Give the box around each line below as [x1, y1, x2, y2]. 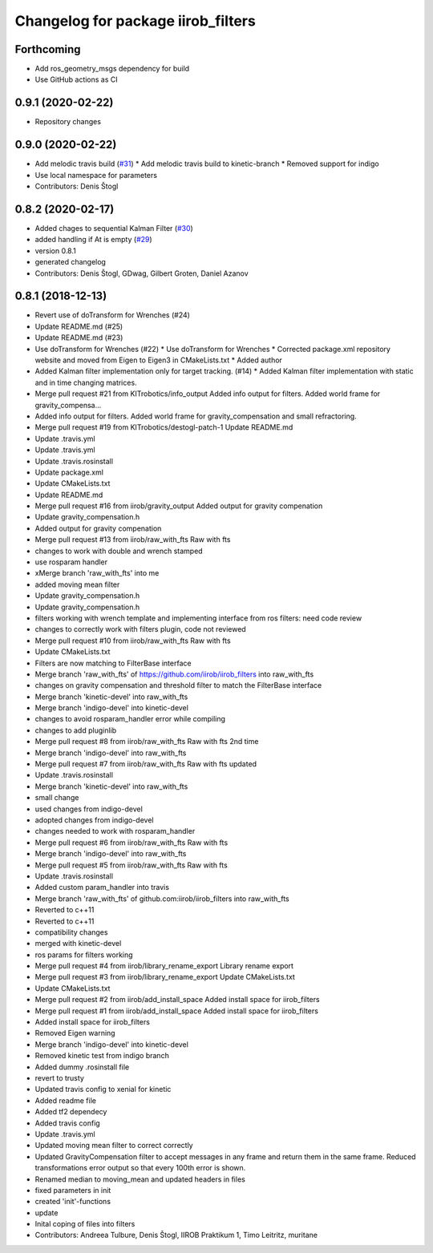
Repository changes [34, 117, 102, 127]
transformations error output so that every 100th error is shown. [34, 1163, 246, 1173]
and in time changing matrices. [34, 378, 137, 387]
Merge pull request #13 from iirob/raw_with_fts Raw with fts [34, 535, 231, 544]
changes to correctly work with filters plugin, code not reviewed [34, 624, 246, 634]
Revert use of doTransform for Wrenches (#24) [34, 310, 190, 320]
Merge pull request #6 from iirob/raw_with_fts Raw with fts [34, 838, 229, 847]
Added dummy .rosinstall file [34, 1062, 130, 1072]
